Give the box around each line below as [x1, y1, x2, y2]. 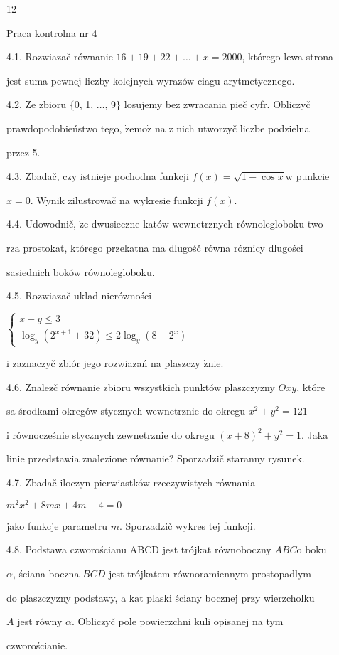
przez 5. [6, 144, 41, 159]
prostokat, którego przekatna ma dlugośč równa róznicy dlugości [23, 240, 303, 255]
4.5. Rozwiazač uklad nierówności [6, 288, 152, 303]
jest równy [17, 614, 63, 629]
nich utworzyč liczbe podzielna [176, 120, 310, 135]
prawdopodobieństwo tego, [6, 120, 122, 135]
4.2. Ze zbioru [6, 97, 67, 112]
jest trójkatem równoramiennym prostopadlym [108, 565, 311, 580]
